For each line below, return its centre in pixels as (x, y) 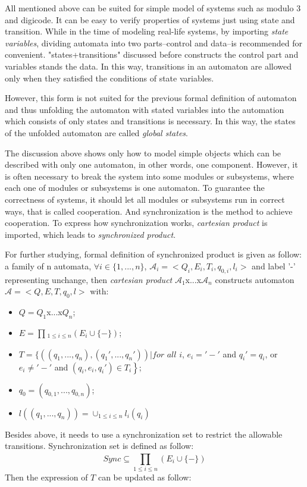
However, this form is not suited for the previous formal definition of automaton (151, 98)
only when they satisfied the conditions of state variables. (109, 78)
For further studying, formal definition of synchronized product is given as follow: (153, 254)
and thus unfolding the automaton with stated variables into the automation (145, 109)
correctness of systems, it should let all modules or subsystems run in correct (145, 199)
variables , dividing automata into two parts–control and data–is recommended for (153, 43)
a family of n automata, (48, 266)
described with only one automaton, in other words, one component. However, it (151, 164)
